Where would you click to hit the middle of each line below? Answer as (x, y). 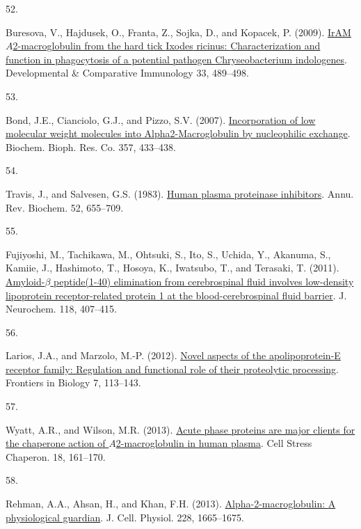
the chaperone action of (56, 443)
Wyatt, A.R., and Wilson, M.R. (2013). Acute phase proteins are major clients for (180, 429)
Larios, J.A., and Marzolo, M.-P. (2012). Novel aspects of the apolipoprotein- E (173, 355)
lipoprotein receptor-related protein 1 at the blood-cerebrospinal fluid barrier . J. (176, 295)
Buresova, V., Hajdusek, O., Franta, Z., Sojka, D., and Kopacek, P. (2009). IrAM (178, 32)
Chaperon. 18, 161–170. (56, 456)
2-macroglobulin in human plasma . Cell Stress (214, 443)
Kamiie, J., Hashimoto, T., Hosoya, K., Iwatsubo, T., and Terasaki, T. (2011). (173, 268)
